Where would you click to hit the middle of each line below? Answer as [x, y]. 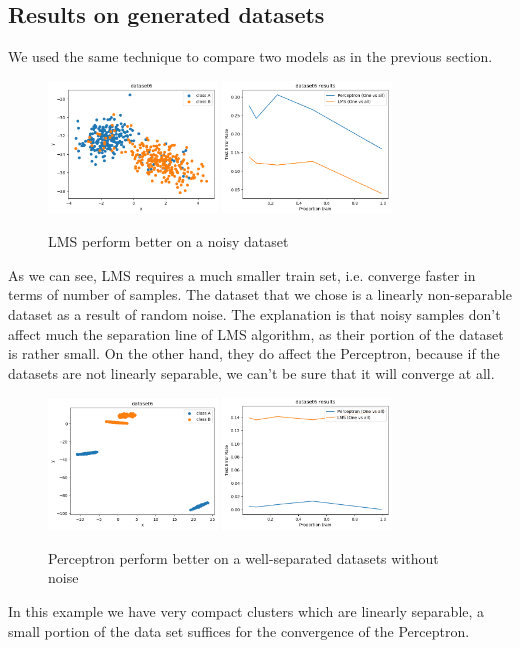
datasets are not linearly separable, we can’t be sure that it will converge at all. [251, 372]
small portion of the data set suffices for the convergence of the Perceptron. [239, 630]
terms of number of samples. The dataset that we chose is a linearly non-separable [260, 294]
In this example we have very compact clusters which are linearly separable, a [246, 610]
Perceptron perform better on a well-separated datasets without [243, 557]
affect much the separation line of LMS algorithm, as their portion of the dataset [256, 333]
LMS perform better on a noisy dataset [168, 241]
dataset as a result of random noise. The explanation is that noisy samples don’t [254, 314]
